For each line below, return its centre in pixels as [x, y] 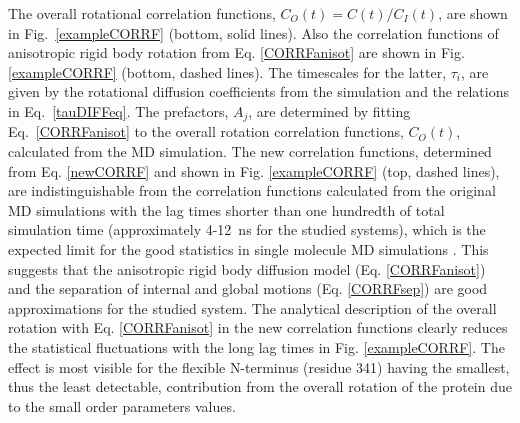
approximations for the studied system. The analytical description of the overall [252, 307]
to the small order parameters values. [122, 405]
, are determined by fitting [329, 110]
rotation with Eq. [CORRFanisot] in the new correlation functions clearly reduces [258, 327]
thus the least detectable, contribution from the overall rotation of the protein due [260, 386]
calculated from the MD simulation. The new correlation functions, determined [250, 151]
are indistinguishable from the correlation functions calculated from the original [252, 190]
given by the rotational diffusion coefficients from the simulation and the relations [258, 91]
